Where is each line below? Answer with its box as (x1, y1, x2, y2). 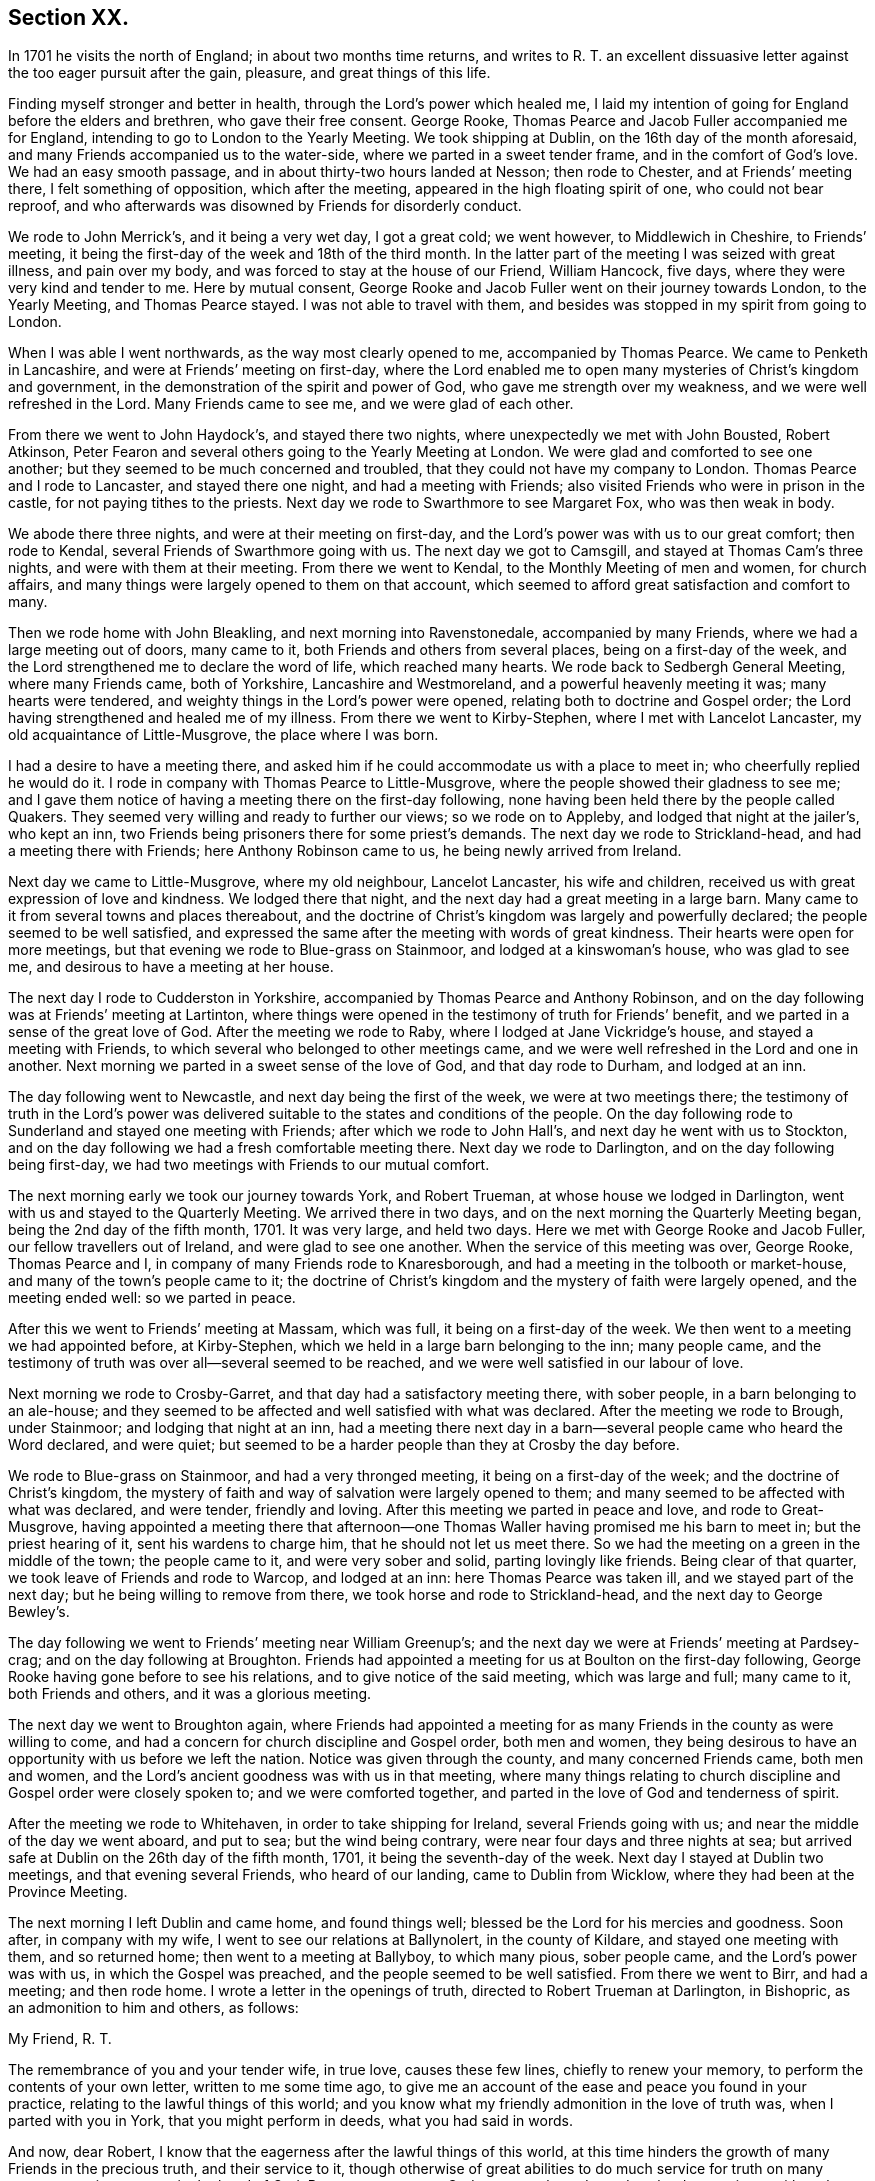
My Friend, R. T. (8, 2030, 112, 2048)
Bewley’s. (8, 1603, 70, 1621)
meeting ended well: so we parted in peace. (8, 1289, 296, 1307)
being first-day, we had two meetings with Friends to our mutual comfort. (8, 1156, 490, 1174)
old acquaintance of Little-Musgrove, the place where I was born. (8, 726, 439, 744)
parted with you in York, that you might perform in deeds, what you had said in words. (8, 2112, 573, 2130)
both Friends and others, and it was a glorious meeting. (8, 1685, 372, 1703)
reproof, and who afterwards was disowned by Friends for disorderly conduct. (8, 197, 522, 215)
